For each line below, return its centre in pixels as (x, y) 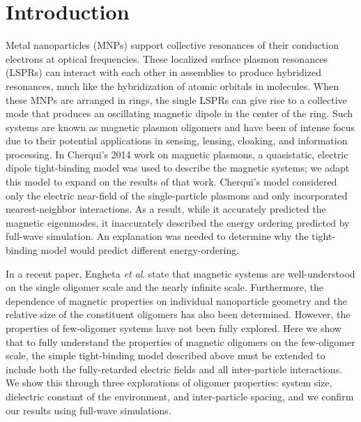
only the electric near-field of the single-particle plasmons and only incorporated (177, 195)
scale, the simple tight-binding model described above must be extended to (166, 355)
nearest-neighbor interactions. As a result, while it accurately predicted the (166, 209)
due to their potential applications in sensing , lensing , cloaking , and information (177, 141)
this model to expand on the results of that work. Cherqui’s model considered (171, 182)
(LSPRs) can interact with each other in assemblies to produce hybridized (163, 72)
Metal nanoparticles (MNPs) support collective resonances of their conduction (172, 45)
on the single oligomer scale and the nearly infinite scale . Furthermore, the (165, 287)
